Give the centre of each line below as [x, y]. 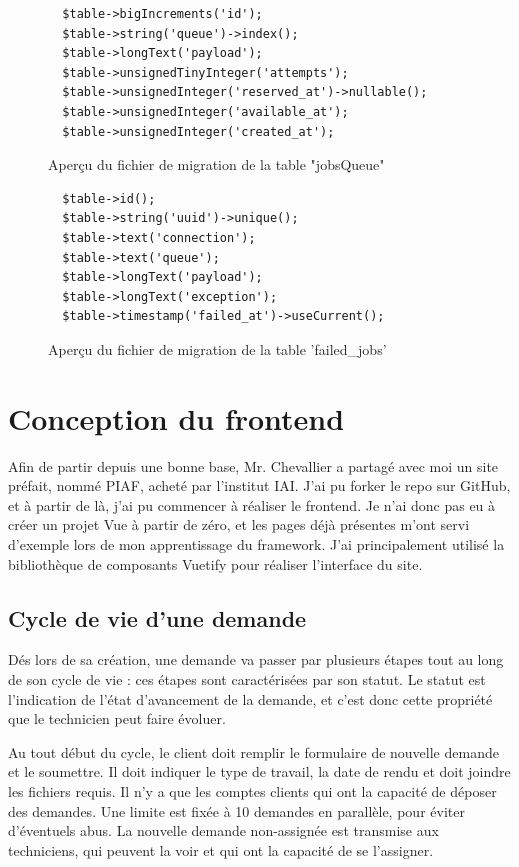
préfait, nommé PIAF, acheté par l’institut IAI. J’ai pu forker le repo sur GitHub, [259, 485]
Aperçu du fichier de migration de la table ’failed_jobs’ [217, 348]
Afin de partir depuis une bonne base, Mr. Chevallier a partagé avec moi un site [253, 465]
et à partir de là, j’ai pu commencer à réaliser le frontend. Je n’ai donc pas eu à [252, 504]
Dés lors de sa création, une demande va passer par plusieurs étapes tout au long [256, 659]
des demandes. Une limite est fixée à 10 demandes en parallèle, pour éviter [236, 810]
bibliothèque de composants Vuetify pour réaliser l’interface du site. [215, 563]
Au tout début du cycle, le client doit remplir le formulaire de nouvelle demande [253, 751]
